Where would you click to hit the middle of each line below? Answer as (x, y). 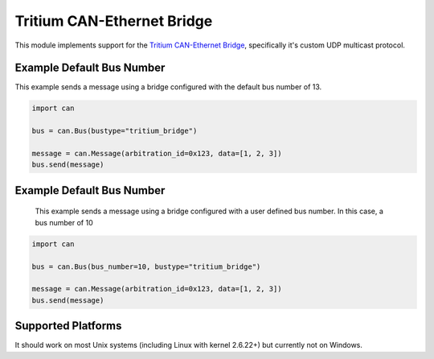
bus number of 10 (64, 222)
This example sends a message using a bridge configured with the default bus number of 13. (168, 87)
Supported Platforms (68, 326)
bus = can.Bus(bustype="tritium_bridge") (115, 131)
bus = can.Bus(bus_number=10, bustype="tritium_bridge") (146, 266)
